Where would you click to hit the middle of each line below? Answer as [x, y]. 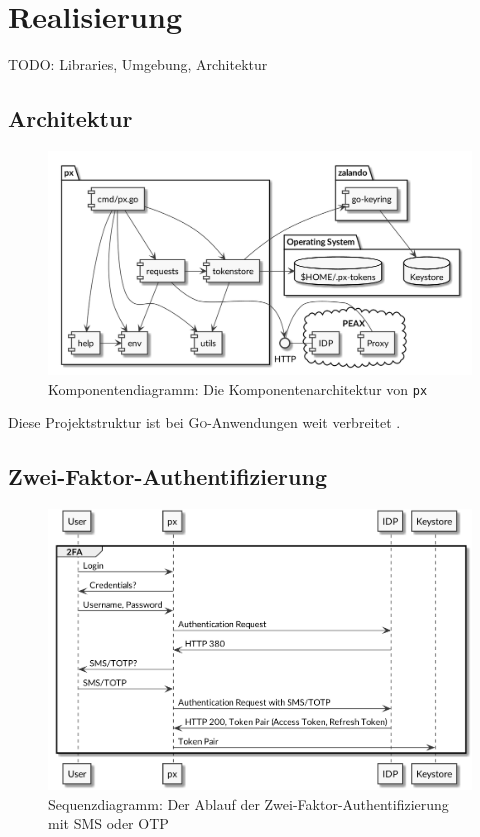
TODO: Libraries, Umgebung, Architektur [138, 64]
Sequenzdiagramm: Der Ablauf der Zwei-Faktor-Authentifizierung [248, 803]
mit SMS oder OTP [108, 823]
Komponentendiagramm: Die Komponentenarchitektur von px [238, 388]
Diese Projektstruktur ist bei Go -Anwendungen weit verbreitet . [204, 422]
